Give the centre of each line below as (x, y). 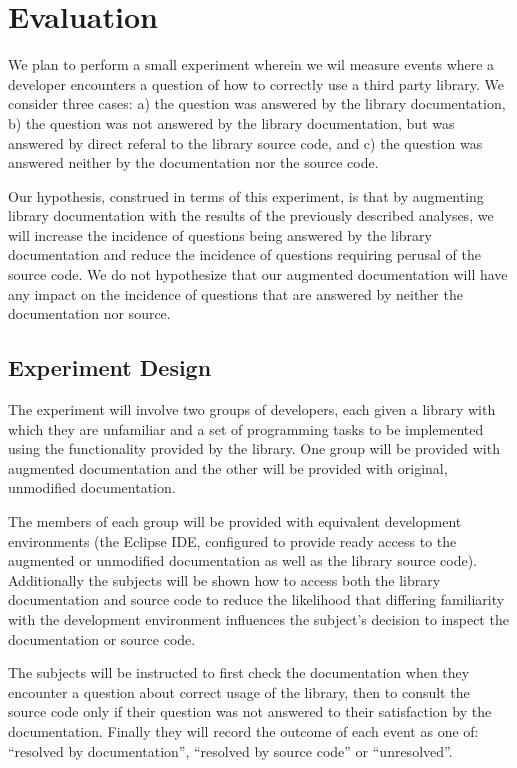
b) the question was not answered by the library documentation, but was (231, 122)
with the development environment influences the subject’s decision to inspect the (258, 618)
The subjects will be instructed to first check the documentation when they (239, 672)
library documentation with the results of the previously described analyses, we (251, 215)
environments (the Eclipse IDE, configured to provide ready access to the (232, 540)
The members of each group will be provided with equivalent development (235, 521)
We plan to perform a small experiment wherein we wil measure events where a (251, 64)
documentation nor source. (89, 313)
